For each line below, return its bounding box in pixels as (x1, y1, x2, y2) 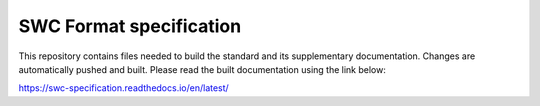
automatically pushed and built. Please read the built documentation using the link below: (18, 63, 387, 75)
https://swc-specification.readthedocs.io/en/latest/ (18, 82, 229, 94)
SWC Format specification (18, 15, 242, 37)
